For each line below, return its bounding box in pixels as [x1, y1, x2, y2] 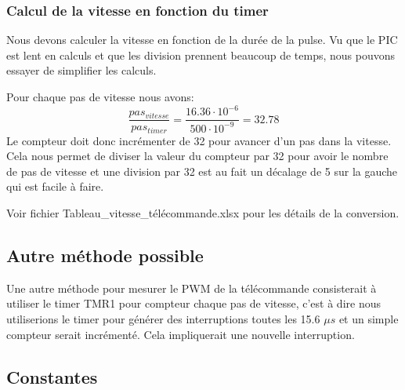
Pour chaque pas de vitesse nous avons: [6, 89, 194, 104]
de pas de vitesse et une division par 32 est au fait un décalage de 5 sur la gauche [6, 162, 398, 179]
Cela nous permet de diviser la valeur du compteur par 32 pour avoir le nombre [6, 148, 389, 164]
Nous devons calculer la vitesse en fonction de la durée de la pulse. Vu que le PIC [6, 31, 398, 48]
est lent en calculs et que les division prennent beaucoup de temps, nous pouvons [6, 46, 396, 63]
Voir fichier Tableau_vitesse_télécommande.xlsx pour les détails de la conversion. [6, 204, 400, 221]
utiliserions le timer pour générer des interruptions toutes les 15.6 [6, 310, 320, 326]
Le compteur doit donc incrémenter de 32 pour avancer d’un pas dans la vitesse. [6, 132, 392, 148]
